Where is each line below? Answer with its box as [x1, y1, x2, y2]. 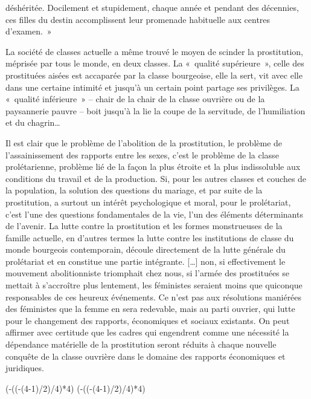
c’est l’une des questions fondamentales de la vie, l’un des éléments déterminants [5, 207, 303, 220]
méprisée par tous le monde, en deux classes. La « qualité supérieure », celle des [5, 57, 304, 70]
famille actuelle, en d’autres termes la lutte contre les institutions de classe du [5, 231, 294, 244]
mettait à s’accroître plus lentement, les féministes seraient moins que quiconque [5, 279, 303, 291]
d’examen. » [5, 25, 52, 37]
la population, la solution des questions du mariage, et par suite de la [5, 184, 263, 196]
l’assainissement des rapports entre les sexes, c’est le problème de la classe [5, 148, 279, 161]
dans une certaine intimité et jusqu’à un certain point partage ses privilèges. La [5, 80, 300, 93]
